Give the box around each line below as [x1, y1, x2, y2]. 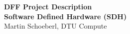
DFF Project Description [4, 1, 92, 11]
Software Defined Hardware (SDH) [4, 11, 127, 21]
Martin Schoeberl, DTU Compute [4, 21, 107, 31]
